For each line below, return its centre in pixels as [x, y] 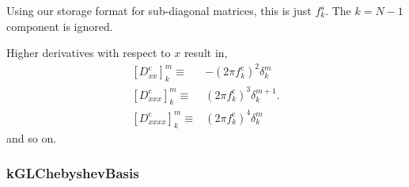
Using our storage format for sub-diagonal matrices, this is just [159, 10]
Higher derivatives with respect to [89, 53]
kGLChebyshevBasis [73, 173]
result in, [206, 53]
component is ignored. [60, 26]
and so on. [32, 137]
